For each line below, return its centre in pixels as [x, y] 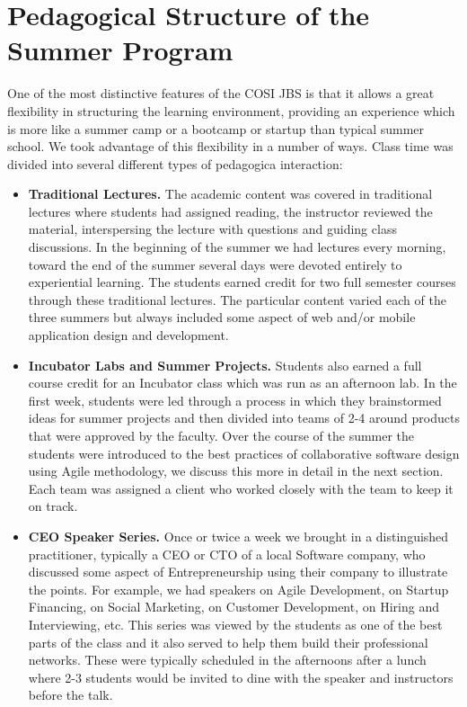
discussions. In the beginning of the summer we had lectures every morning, [237, 247]
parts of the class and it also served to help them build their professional [228, 642]
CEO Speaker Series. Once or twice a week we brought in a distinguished [238, 536]
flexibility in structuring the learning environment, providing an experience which [231, 110]
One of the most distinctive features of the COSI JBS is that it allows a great [221, 93]
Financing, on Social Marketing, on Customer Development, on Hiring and [233, 607]
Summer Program [120, 50]
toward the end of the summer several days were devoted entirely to [215, 264]
